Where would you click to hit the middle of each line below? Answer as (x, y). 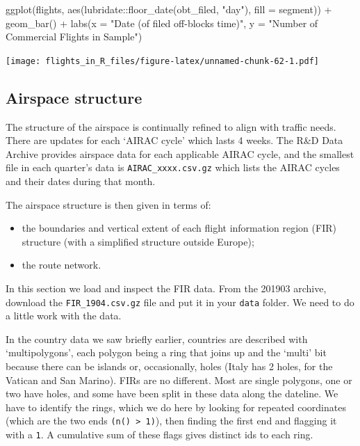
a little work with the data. (64, 316)
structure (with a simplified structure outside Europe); (138, 241)
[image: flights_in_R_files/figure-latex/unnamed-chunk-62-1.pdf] (163, 61)
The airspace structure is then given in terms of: (108, 204)
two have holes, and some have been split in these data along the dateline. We (172, 393)
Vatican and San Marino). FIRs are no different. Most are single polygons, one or (179, 380)
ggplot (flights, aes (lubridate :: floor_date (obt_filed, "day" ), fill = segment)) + (169, 9)
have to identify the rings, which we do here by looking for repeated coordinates (176, 407)
